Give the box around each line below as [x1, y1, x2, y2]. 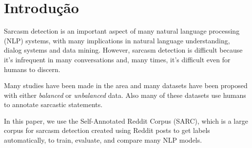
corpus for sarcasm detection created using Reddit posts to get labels [4, 125, 210, 135]
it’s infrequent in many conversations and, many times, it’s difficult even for [4, 54, 231, 64]
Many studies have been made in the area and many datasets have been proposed [4, 80, 248, 91]
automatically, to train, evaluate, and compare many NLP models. [4, 135, 202, 145]
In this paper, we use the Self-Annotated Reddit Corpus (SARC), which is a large [4, 115, 248, 126]
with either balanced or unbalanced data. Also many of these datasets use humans [4, 90, 246, 100]
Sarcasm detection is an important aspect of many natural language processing [4, 26, 240, 36]
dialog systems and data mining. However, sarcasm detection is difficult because [4, 45, 243, 55]
